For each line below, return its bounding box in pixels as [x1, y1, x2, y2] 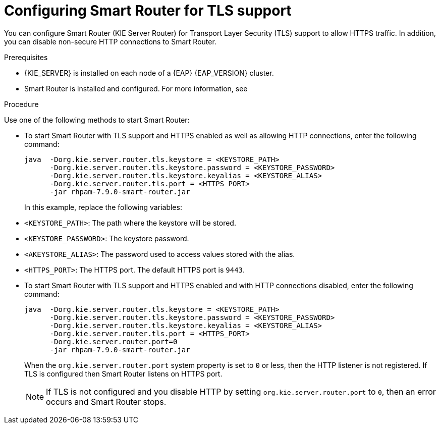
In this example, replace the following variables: [24, 202, 182, 211]
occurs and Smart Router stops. [46, 396, 167, 407]
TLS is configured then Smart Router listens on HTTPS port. [24, 369, 223, 378]
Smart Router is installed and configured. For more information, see [24, 84, 248, 93]
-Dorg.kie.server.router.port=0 [49, 337, 178, 346]
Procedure [4, 99, 39, 109]
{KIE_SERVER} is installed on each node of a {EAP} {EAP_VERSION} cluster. [24, 68, 274, 77]
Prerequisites [4, 52, 48, 62]
